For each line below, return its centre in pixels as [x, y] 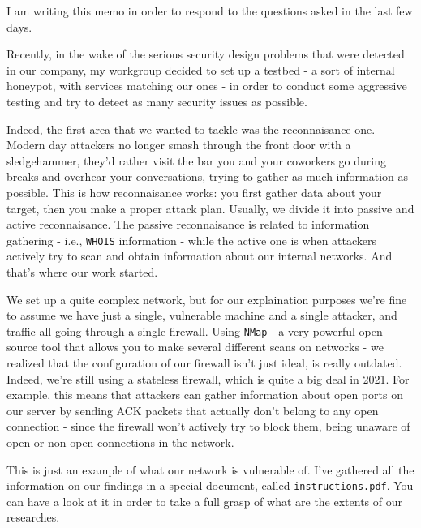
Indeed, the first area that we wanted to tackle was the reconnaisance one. [191, 129]
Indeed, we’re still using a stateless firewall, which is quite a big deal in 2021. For [208, 378]
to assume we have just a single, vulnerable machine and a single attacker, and [202, 315]
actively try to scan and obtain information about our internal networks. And [200, 256]
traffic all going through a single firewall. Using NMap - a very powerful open [195, 331]
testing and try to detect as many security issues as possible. [157, 101]
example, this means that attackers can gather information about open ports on [205, 395]
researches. [33, 517]
